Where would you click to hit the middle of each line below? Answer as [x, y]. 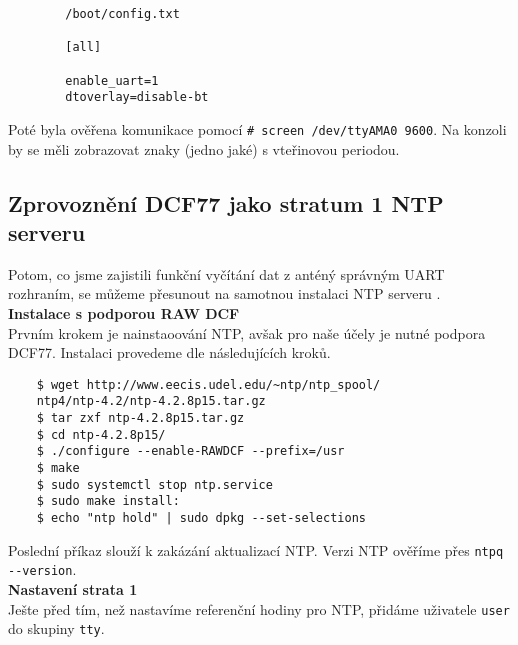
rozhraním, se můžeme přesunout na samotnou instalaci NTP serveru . [224, 293]
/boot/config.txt [122, 14]
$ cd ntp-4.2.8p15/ [101, 434]
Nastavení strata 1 [73, 588]
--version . [42, 569]
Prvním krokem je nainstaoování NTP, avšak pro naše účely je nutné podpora [247, 332]
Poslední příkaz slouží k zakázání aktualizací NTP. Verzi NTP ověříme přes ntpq [256, 549]
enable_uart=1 [112, 80]
